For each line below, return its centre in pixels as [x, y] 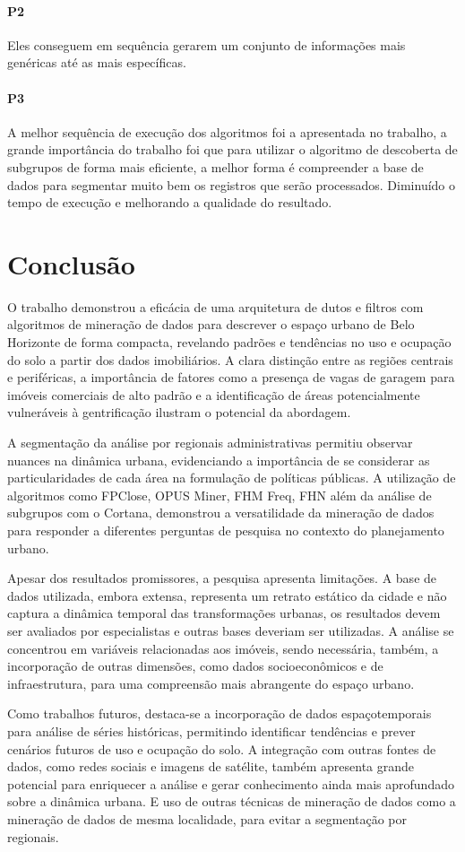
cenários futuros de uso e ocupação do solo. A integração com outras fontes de [222, 748]
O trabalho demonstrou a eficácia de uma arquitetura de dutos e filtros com [215, 306]
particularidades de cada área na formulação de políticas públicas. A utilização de [232, 478]
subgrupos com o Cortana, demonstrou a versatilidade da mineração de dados [221, 513]
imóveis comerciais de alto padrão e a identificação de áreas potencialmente [214, 394]
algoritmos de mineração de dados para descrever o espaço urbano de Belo [211, 324]
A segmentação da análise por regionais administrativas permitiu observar [210, 443]
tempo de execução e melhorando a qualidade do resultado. [170, 202]
